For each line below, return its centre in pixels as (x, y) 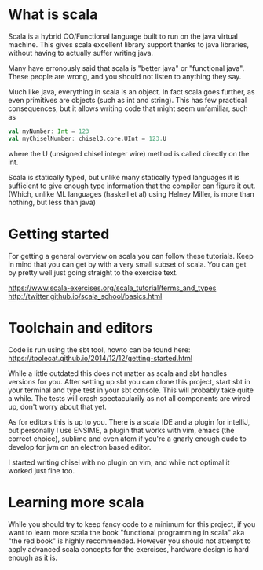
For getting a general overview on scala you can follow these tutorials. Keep (131, 256)
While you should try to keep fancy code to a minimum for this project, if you (132, 524)
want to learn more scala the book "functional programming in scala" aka (126, 532)
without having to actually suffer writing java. (81, 53)
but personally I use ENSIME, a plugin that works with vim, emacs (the (121, 430)
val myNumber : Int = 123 (49, 131)
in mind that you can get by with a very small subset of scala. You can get (127, 264)
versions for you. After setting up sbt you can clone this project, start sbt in (130, 381)
